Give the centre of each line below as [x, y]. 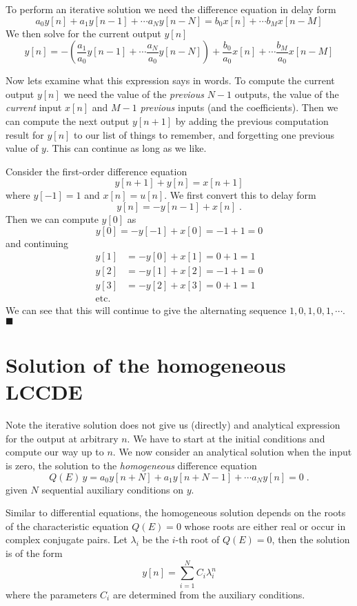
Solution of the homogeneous [146, 365]
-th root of [197, 539]
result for [25, 134]
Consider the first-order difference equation [96, 171]
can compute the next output [68, 120]
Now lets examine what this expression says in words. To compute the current [170, 80]
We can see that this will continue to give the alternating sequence [146, 310]
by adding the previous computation [252, 120]
